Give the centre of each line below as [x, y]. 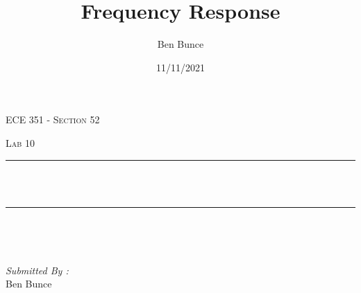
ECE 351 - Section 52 [53, 119]
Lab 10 [20, 142]
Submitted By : [37, 270]
